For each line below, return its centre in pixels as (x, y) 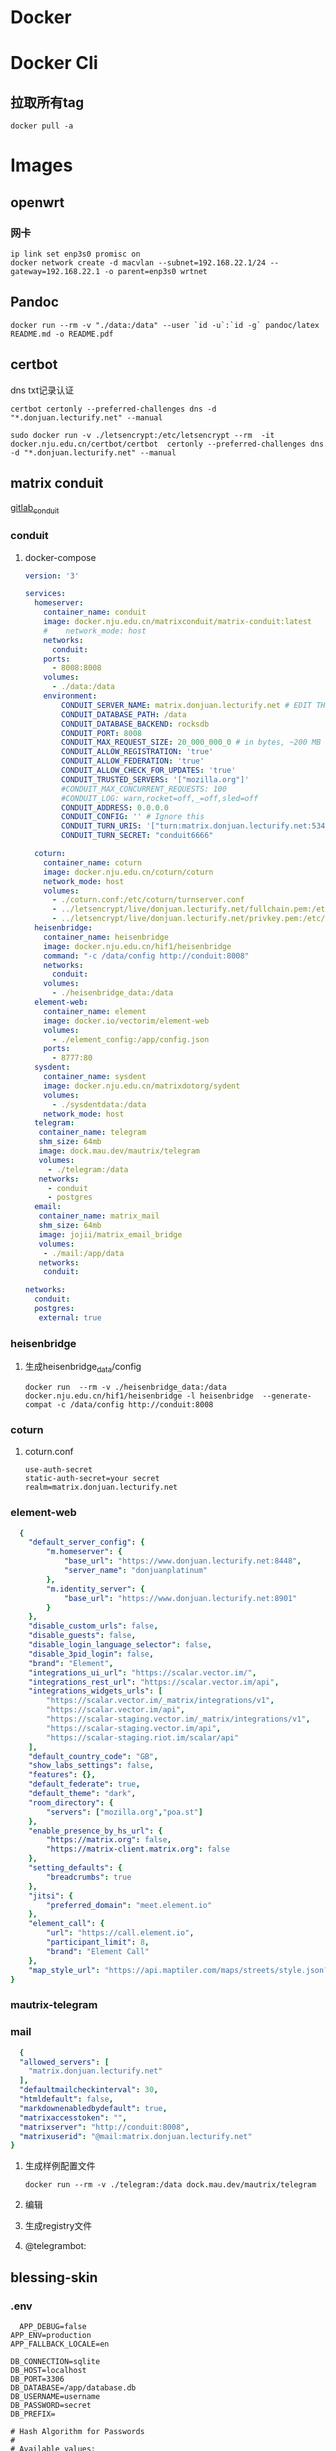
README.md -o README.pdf (62, 334)
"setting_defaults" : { (75, 1868)
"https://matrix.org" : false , (109, 1840)
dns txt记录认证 (42, 390)
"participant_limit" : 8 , (98, 1942)
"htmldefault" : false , (66, 2099)
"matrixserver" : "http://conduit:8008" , (104, 2127)
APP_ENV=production (51, 2335)
